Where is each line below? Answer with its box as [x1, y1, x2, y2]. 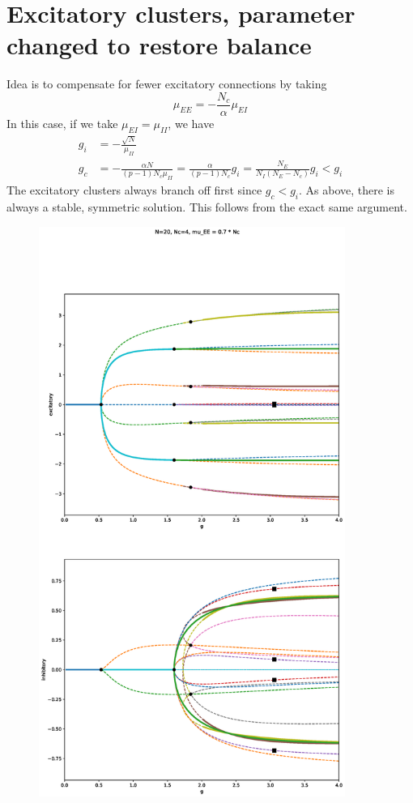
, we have [168, 114, 215, 131]
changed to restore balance [6, 28, 312, 62]
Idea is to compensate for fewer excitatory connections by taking [6, 75, 327, 92]
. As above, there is [299, 182, 395, 199]
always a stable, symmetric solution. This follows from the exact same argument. [6, 199, 407, 216]
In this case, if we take [6, 114, 118, 131]
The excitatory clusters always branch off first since [6, 182, 262, 199]
